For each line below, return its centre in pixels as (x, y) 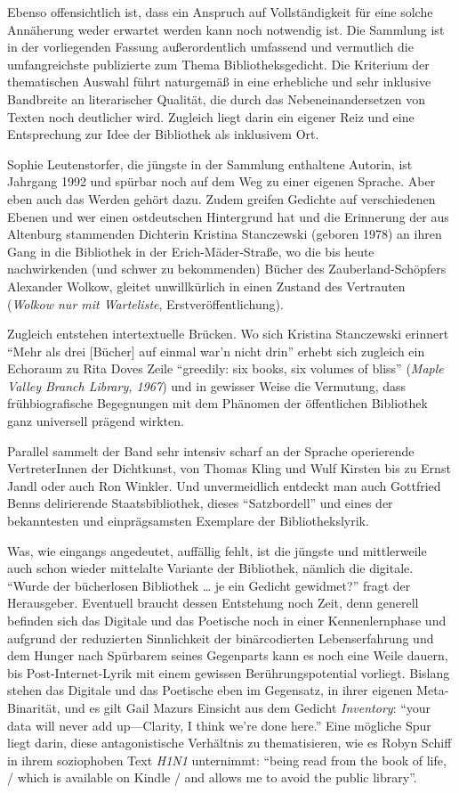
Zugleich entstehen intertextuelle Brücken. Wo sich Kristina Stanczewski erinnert (228, 334)
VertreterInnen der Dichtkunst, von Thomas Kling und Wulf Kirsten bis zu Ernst (229, 468)
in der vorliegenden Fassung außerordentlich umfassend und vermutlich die (210, 47)
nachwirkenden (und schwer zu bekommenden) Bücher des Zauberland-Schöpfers (227, 269)
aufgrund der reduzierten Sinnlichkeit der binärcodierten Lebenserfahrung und (221, 638)
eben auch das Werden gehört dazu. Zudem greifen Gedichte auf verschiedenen (221, 198)
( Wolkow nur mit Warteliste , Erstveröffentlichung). (145, 303)
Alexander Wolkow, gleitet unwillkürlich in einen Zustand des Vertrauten (206, 286)
